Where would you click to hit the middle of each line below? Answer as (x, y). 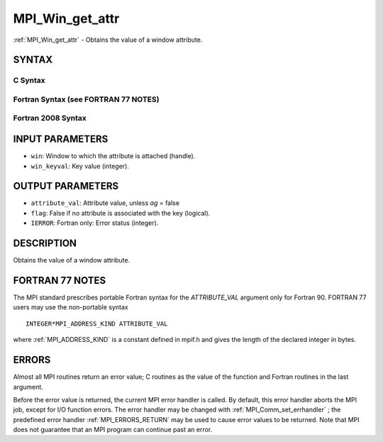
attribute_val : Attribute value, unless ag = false (105, 203)
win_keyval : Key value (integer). (80, 166)
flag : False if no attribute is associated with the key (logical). (121, 213)
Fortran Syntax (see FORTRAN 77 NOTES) (86, 99)
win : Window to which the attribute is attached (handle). (113, 156)
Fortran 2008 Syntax (50, 118)
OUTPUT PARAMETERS (66, 186)
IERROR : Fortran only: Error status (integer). (95, 223)
